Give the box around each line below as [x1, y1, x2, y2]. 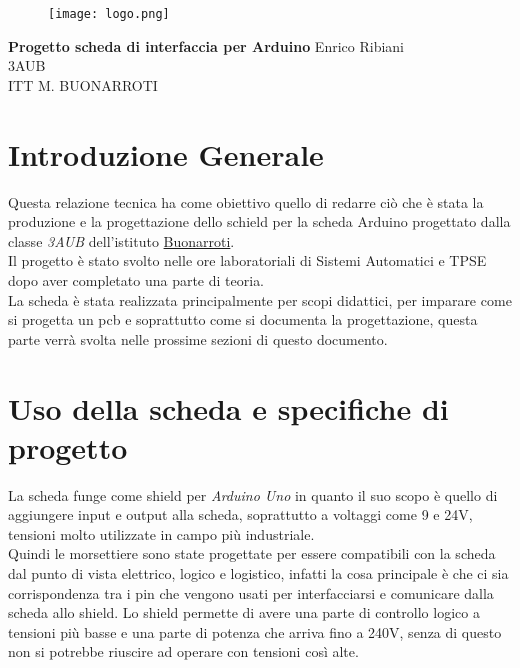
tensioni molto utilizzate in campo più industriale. [8, 523, 315, 544]
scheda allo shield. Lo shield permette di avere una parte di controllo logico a [8, 602, 480, 623]
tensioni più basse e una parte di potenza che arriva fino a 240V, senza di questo [8, 621, 502, 642]
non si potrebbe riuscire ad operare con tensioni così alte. [8, 641, 359, 662]
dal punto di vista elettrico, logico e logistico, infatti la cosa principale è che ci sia [8, 563, 509, 583]
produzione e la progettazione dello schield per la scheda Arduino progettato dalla [8, 211, 511, 232]
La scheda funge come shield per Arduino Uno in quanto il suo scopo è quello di [8, 484, 498, 505]
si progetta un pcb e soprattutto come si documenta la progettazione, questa [8, 309, 478, 330]
